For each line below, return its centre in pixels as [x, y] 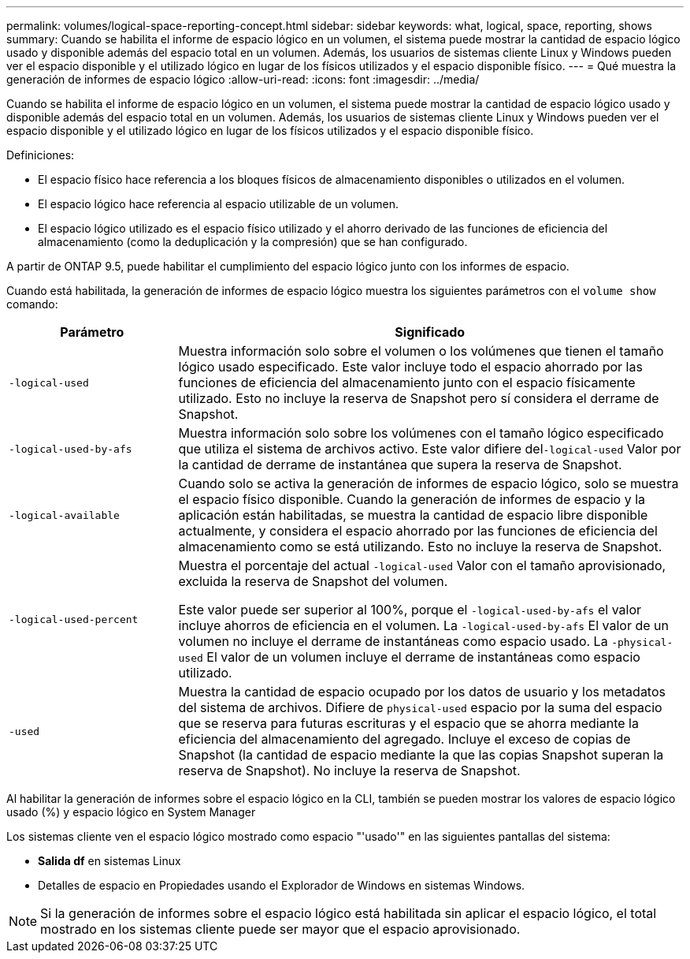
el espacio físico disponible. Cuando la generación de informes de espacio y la [412, 499]
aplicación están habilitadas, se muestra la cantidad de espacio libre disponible [413, 515]
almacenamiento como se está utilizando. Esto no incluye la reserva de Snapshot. [420, 547]
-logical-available [64, 515]
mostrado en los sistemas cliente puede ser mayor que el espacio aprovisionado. [280, 929]
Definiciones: [41, 155]
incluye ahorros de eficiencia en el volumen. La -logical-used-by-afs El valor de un [423, 625]
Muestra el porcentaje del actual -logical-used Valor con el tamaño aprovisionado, [422, 565]
